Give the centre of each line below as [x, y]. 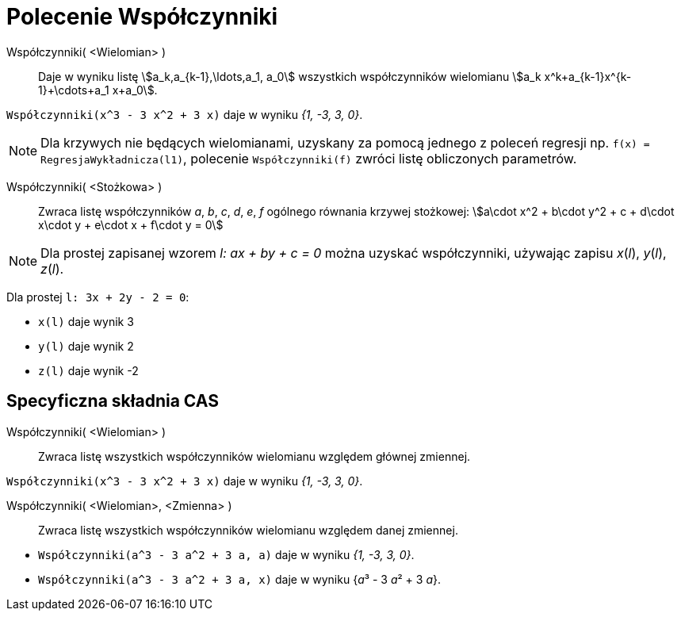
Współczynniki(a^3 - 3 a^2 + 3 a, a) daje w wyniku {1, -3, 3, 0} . [226, 554]
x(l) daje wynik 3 [86, 321]
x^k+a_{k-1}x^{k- [588, 76]
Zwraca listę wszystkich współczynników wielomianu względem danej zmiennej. [248, 530]
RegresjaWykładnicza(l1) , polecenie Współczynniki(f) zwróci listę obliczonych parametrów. [309, 158]
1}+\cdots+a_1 [74, 90]
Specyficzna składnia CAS [113, 401]
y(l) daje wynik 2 [86, 346]
